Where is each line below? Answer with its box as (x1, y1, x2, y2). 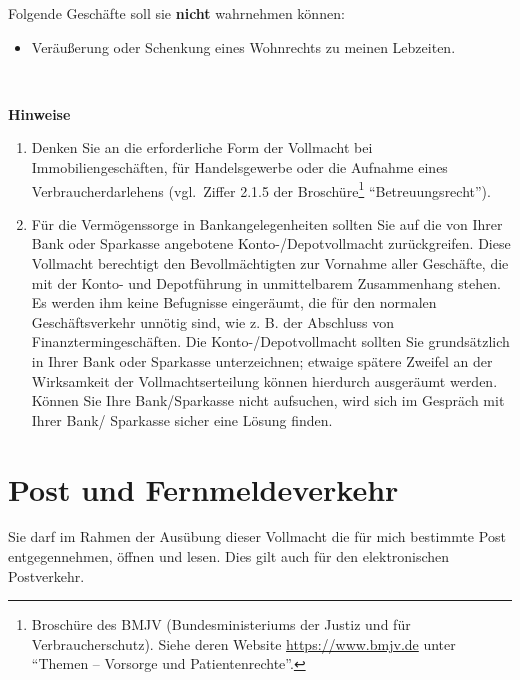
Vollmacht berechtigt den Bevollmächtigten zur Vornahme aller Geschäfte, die (31, 253, 509, 273)
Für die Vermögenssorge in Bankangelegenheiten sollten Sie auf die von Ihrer (31, 213, 503, 234)
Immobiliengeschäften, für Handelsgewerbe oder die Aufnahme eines (31, 156, 448, 177)
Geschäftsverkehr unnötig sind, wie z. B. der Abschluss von (31, 311, 394, 332)
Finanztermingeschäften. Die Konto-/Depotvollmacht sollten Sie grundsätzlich (31, 331, 510, 352)
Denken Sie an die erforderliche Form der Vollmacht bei (31, 137, 373, 158)
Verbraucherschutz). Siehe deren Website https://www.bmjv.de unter (31, 633, 456, 654)
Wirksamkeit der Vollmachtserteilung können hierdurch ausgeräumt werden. (31, 370, 498, 391)
